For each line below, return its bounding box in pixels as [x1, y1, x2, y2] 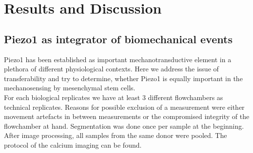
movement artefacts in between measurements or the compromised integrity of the [4, 111, 250, 121]
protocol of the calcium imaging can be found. [4, 139, 142, 150]
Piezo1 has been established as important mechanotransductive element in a [4, 54, 232, 64]
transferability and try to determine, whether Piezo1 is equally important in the [4, 73, 243, 83]
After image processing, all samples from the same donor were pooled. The [4, 130, 227, 140]
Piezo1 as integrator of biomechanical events [4, 31, 233, 46]
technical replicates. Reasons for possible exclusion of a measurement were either [4, 102, 245, 112]
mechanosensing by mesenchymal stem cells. [4, 83, 136, 93]
